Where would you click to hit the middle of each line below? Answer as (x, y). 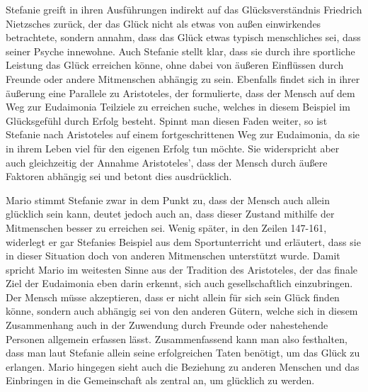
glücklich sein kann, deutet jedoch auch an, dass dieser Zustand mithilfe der (170, 214)
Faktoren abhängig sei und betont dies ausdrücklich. (119, 176)
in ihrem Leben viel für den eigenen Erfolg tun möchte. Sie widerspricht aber (173, 148)
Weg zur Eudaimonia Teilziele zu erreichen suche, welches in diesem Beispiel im (178, 107)
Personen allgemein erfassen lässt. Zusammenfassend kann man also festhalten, (177, 338)
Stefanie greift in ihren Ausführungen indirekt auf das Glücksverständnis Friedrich (184, 9)
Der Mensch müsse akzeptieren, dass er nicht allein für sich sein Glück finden (173, 297)
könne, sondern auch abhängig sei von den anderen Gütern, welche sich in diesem (182, 311)
